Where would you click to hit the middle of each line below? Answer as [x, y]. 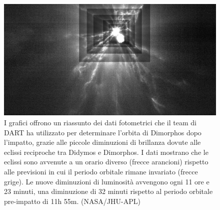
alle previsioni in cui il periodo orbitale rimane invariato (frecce [101, 171]
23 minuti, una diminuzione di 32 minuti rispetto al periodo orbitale [108, 191]
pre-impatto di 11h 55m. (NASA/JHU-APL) [72, 201]
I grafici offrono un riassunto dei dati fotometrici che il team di [100, 122]
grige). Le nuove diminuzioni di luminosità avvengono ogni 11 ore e [107, 181]
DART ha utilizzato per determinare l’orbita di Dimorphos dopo [103, 132]
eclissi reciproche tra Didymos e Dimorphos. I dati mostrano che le [106, 152]
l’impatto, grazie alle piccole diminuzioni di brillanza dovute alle [102, 142]
